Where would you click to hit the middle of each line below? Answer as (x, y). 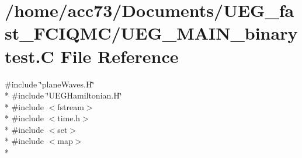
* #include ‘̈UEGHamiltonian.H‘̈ (63, 95)
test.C (29, 56)
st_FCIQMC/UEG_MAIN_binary (151, 33)
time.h (69, 118)
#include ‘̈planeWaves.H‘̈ (50, 84)
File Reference (119, 56)
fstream (71, 106)
